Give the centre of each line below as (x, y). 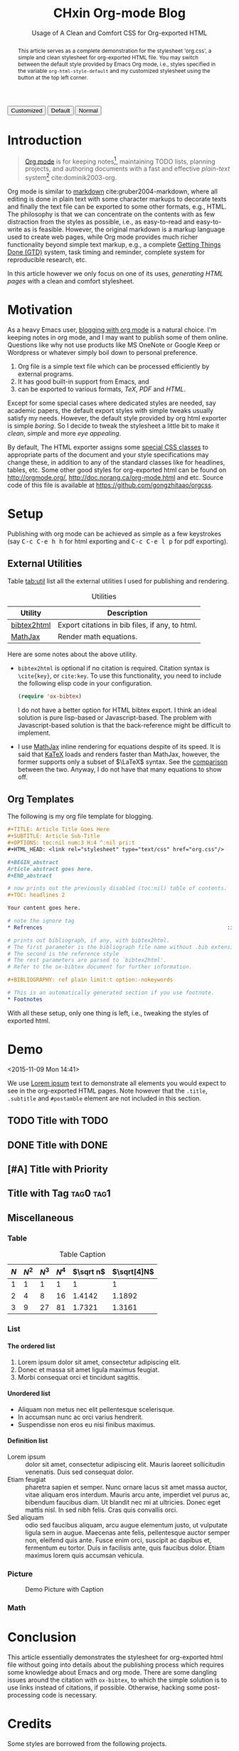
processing (24, 1695)
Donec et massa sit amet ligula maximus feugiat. (89, 1370)
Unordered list (29, 1393)
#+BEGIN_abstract (33, 862)
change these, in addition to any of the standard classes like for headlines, (116, 462)
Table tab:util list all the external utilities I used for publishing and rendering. (118, 581)
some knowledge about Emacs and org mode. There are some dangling (112, 1672)
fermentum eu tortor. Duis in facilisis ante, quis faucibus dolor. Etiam (125, 1547)
